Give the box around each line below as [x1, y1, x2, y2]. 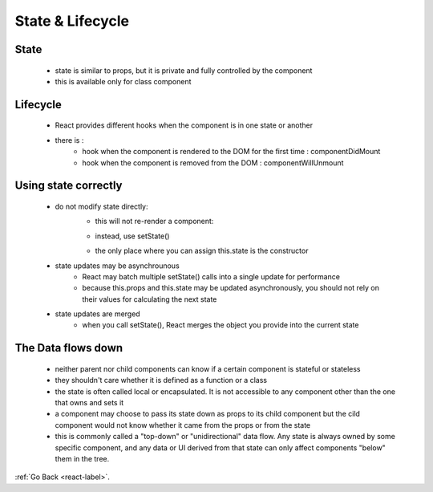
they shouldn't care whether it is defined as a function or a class [55, 376, 268, 385]
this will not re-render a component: [95, 217, 214, 226]
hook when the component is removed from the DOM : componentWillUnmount [82, 157, 344, 168]
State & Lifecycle [14, 12, 130, 30]
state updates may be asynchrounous [55, 261, 180, 270]
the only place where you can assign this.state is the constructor [95, 246, 309, 256]
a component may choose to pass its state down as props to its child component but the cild [55, 409, 361, 419]
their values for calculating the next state [82, 294, 217, 304]
